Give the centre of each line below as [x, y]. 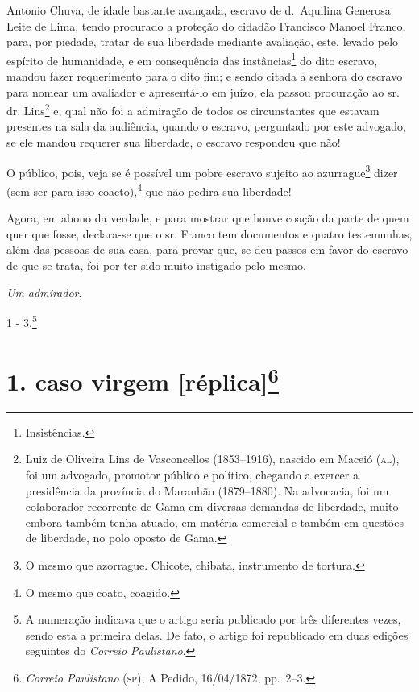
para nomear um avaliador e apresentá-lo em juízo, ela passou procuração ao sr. [203, 91]
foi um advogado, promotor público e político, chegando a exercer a [192, 475]
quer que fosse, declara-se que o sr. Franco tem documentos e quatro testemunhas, [209, 233]
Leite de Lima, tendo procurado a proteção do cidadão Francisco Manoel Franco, [206, 25]
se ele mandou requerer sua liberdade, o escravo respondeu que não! [174, 142]
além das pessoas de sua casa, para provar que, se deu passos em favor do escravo [207, 249]
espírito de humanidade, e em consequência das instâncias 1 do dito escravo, [192, 59]
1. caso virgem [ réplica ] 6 [143, 379]
